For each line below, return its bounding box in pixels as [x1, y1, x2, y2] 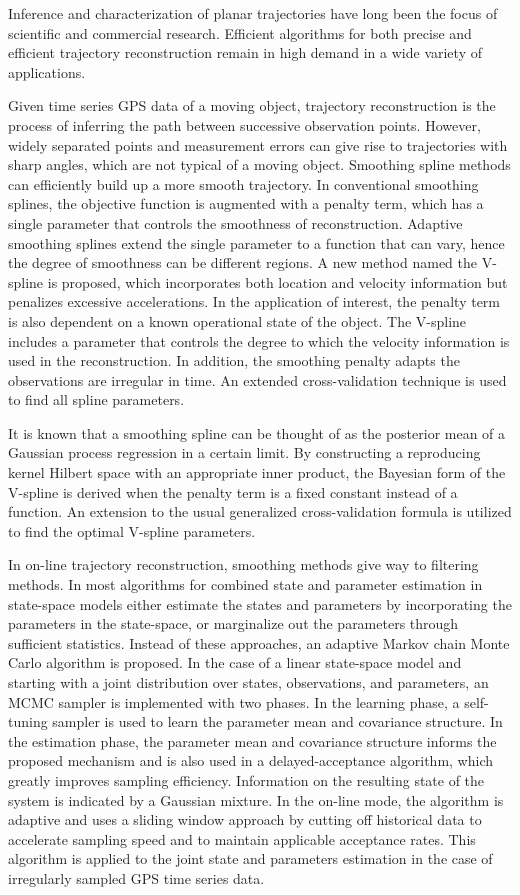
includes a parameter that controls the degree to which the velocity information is [8, 330, 510, 351]
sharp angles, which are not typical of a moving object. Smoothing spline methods [8, 154, 511, 175]
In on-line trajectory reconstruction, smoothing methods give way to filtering [8, 554, 479, 575]
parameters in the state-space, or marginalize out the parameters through [8, 613, 459, 634]
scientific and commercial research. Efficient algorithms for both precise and [8, 22, 472, 43]
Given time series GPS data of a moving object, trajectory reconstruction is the [8, 95, 496, 116]
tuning [8, 711, 48, 732]
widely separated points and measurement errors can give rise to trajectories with [8, 134, 508, 155]
